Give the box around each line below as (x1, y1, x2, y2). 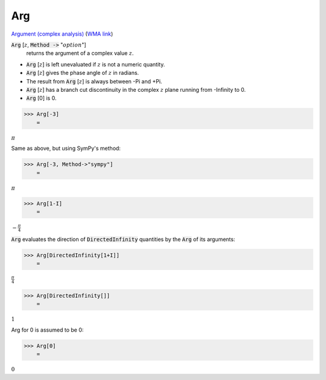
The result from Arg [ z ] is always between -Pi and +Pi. (26, 77, 162, 85)
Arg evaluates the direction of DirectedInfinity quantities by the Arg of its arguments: (11, 236, 235, 243)
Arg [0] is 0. (26, 94, 57, 102)
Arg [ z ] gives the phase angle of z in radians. (26, 69, 139, 77)
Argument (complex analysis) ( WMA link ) (11, 30, 113, 37)
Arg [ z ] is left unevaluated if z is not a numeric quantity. (26, 60, 165, 68)
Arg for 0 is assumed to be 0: (11, 326, 84, 333)
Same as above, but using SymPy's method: (11, 145, 121, 152)
